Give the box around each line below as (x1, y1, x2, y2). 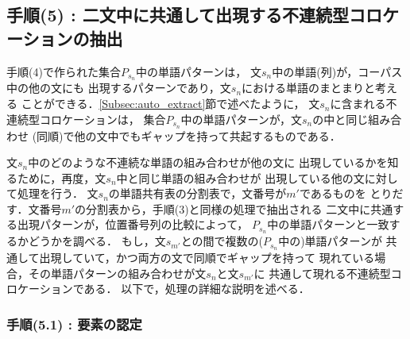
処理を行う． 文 (17, 185, 99, 202)
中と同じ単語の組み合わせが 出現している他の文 (116, 169, 365, 186)
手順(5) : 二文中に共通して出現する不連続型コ (6, 2, 366, 27)
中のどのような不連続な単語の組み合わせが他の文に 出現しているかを (28, 154, 388, 171)
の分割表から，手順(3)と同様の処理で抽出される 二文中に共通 (75, 200, 393, 217)
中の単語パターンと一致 (267, 216, 389, 233)
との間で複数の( (180, 233, 263, 249)
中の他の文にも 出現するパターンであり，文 (6, 79, 231, 96)
